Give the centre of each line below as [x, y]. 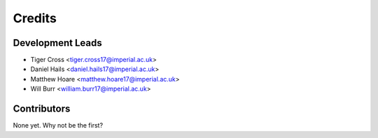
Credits [35, 18]
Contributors [42, 109]
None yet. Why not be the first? [58, 125]
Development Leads [58, 43]
